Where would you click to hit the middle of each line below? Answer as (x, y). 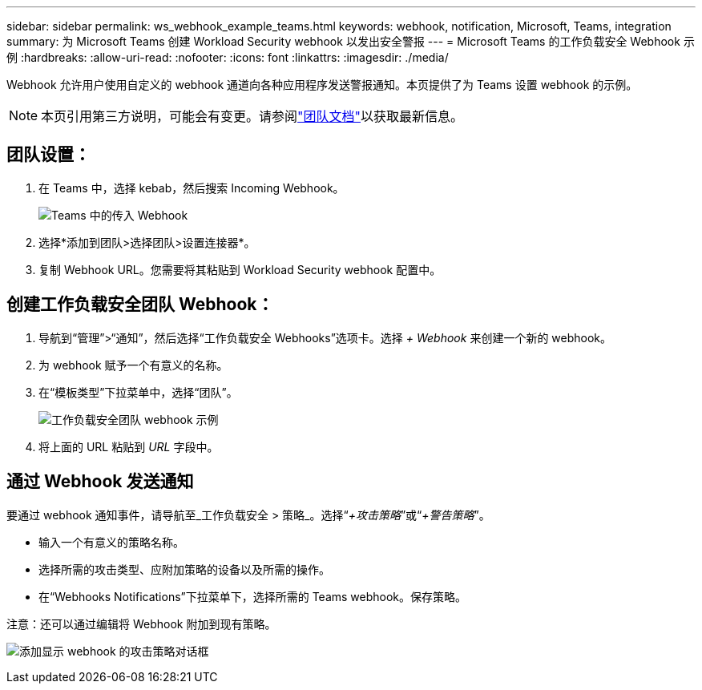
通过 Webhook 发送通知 (100, 482)
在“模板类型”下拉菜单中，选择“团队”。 (138, 392)
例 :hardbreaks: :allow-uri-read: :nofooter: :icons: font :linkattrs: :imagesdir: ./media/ (228, 57)
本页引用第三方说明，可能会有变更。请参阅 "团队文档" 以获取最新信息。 (252, 116)
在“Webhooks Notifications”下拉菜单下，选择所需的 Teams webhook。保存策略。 (253, 596)
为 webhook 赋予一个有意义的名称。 (133, 365)
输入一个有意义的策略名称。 (111, 542)
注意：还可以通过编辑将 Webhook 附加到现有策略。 (141, 623)
